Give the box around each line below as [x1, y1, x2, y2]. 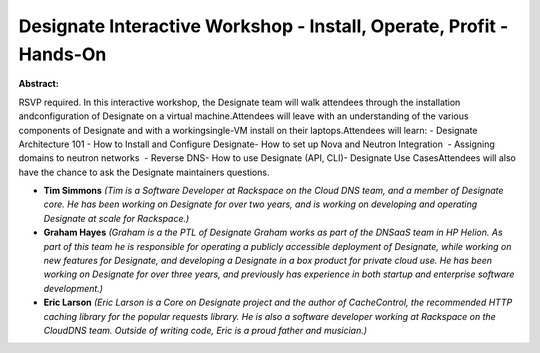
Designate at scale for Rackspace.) [43, 212, 190, 224]
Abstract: [18, 78, 59, 90]
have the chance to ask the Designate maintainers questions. [18, 166, 270, 178]
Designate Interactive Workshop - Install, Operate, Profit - [18, 15, 509, 37]
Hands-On [18, 43, 107, 65]
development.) [43, 282, 104, 294]
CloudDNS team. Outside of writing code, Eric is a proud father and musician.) [43, 324, 368, 336]
